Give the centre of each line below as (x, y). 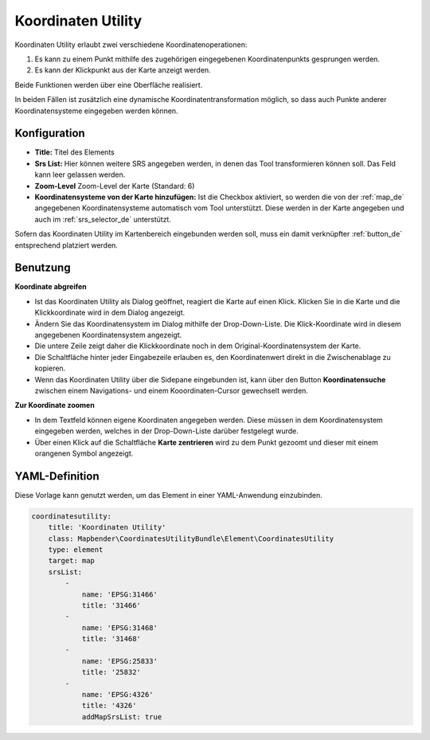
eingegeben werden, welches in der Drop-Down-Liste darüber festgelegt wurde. (166, 431)
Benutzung (43, 268)
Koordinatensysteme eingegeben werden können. (96, 111)
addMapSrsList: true (122, 717)
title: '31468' (111, 639)
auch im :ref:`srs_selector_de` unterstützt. (103, 219)
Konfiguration (50, 133)
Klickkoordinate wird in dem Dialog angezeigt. (110, 313)
